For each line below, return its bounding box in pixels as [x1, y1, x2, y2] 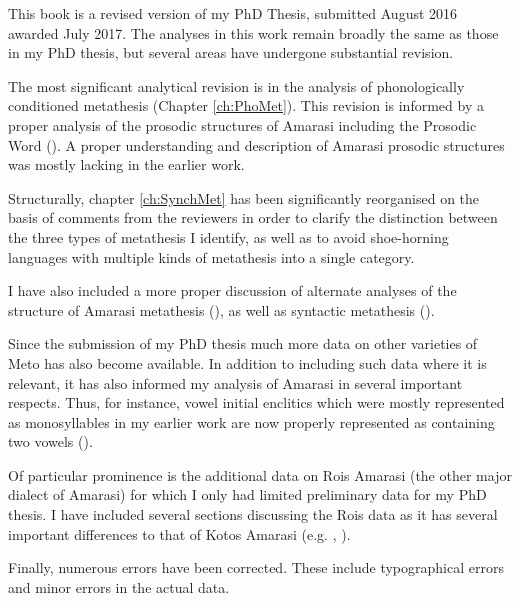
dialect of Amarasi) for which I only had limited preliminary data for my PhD [8, 484, 487, 505]
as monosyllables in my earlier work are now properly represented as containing [8, 411, 495, 432]
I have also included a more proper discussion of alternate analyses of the [8, 280, 457, 301]
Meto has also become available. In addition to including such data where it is [8, 352, 487, 373]
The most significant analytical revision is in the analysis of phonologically [8, 75, 465, 96]
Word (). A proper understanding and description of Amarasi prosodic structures [8, 134, 505, 155]
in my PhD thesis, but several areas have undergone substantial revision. [8, 42, 454, 63]
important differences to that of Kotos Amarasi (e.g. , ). [8, 523, 351, 544]
